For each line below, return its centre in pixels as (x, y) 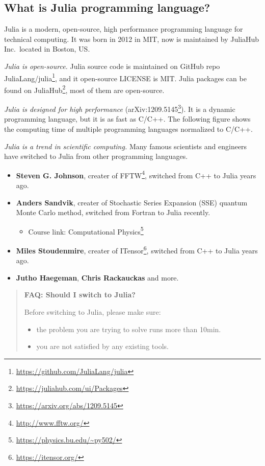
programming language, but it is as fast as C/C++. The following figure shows (127, 119)
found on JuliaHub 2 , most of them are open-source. (84, 89)
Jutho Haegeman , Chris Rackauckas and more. (97, 277)
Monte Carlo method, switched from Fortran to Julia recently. (113, 212)
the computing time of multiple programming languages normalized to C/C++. (128, 129)
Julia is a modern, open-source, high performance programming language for (124, 29)
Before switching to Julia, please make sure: (92, 312)
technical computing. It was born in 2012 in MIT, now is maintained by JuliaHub (132, 39)
